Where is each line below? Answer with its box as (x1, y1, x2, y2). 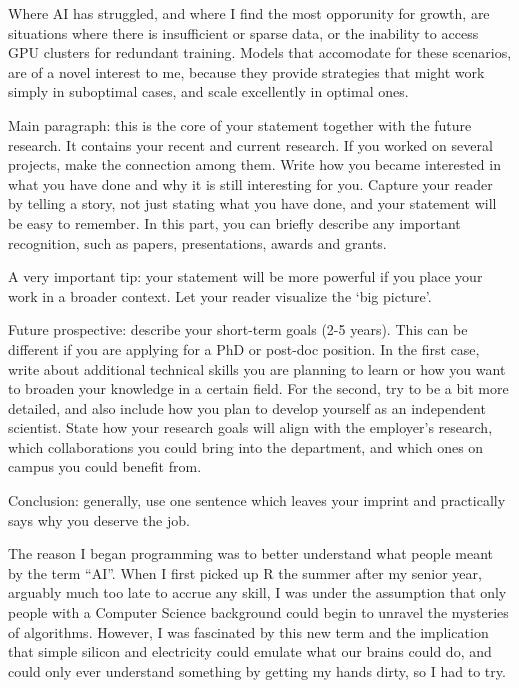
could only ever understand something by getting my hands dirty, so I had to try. (8, 660, 506, 681)
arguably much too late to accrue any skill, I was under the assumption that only (8, 582, 507, 603)
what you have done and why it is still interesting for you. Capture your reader (8, 173, 493, 194)
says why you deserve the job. (8, 509, 190, 530)
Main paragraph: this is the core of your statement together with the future (8, 114, 472, 135)
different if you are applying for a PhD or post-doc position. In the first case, (8, 338, 480, 359)
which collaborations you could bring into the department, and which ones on (8, 436, 484, 457)
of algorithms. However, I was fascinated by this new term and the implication (8, 621, 489, 642)
